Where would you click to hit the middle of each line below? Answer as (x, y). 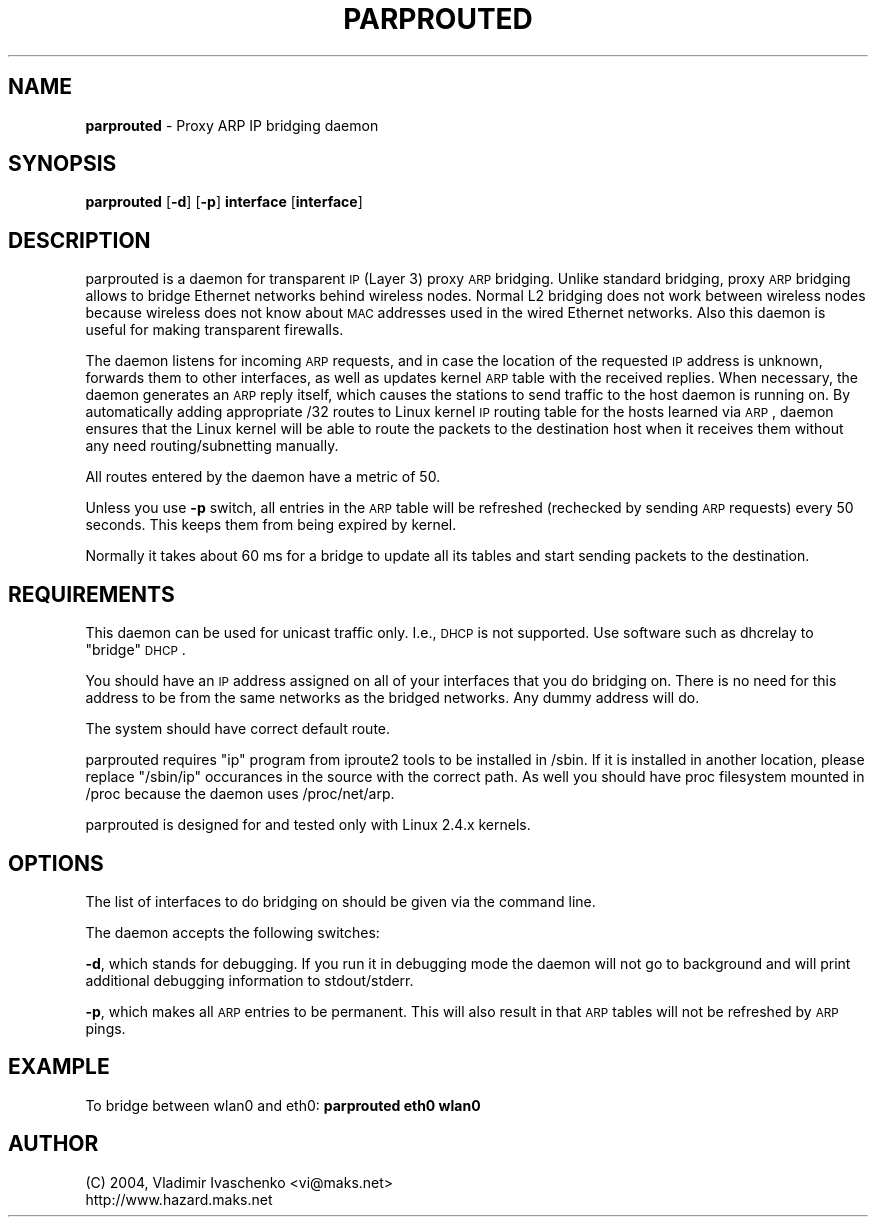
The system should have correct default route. (238, 729)
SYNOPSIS (62, 164)
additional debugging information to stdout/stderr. (249, 980)
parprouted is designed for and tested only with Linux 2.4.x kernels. (308, 825)
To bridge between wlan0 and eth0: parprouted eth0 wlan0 (283, 1105)
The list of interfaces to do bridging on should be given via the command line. (340, 901)
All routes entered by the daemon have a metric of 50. (263, 477)
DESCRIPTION (79, 240)
